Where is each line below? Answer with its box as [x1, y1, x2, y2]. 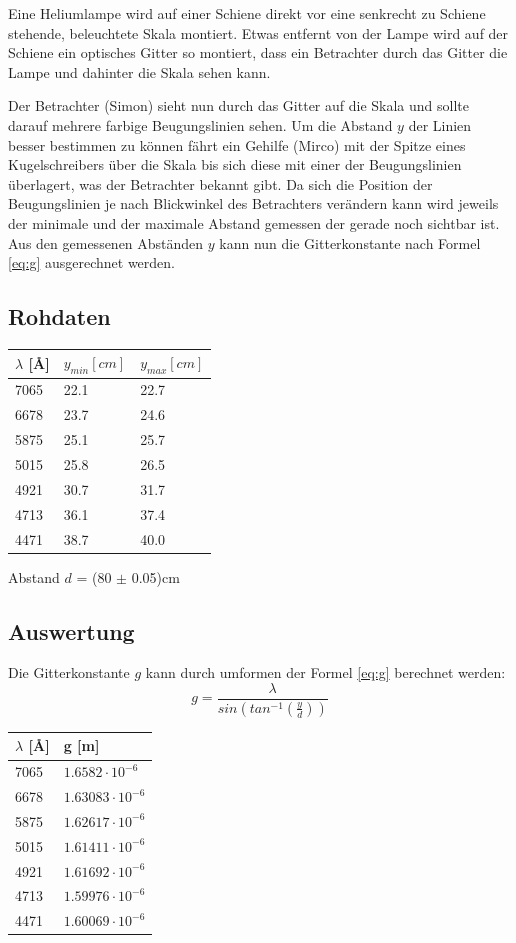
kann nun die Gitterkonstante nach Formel [219, 232, 481, 253]
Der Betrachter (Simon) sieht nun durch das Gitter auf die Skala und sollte [8, 95, 469, 116]
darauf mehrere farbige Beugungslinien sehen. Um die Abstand [8, 114, 393, 135]
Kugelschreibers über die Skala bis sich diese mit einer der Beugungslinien [8, 154, 462, 175]
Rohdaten [8, 301, 111, 332]
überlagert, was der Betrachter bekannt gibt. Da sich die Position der [8, 173, 433, 194]
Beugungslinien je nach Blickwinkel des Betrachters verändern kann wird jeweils [8, 193, 499, 214]
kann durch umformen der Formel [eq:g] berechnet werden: [145, 662, 506, 683]
